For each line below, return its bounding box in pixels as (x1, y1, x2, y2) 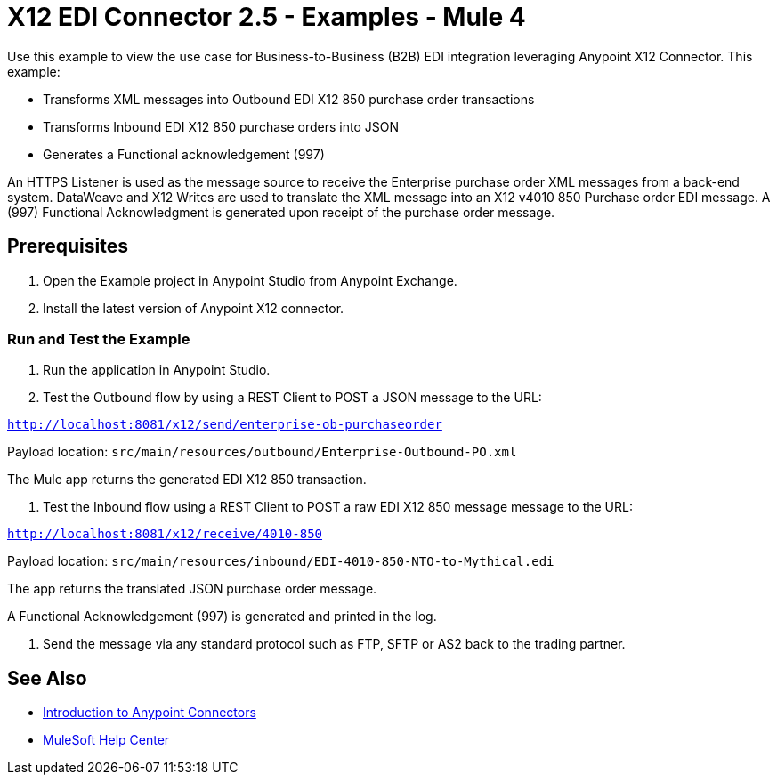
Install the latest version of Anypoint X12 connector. (43, 300, 344, 316)
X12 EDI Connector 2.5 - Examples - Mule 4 (7, 2, 526, 32)
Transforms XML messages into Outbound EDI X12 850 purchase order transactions (43, 91, 535, 107)
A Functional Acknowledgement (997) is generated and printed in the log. (7, 609, 437, 625)
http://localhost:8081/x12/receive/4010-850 (7, 527, 323, 542)
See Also (7, 666, 87, 689)
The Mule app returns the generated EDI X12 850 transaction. (7, 472, 367, 488)
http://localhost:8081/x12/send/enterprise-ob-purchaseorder (7, 417, 442, 432)
